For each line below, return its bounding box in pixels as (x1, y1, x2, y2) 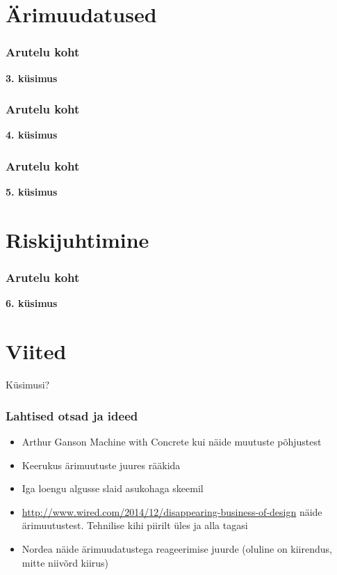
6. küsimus (6, 296, 58, 310)
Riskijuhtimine (6, 226, 149, 253)
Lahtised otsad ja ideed (6, 407, 138, 424)
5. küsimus (6, 184, 58, 199)
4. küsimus (6, 127, 58, 142)
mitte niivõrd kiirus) (22, 555, 109, 569)
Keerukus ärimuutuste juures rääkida (22, 457, 181, 472)
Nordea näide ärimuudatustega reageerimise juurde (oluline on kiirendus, (22, 541, 332, 556)
